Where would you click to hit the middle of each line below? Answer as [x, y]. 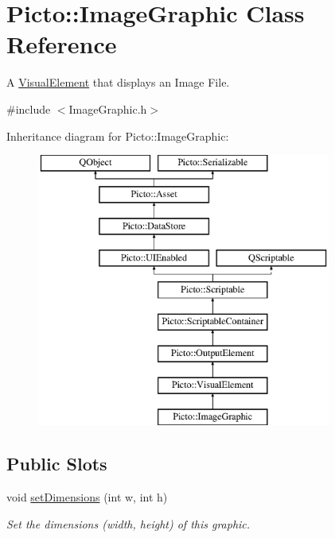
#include [29, 108]
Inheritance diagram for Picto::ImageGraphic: [118, 135]
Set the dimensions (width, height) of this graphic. [129, 523]
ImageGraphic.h [108, 108]
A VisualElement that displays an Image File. [118, 82]
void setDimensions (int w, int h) [87, 497]
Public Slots [57, 464]
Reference [62, 44]
